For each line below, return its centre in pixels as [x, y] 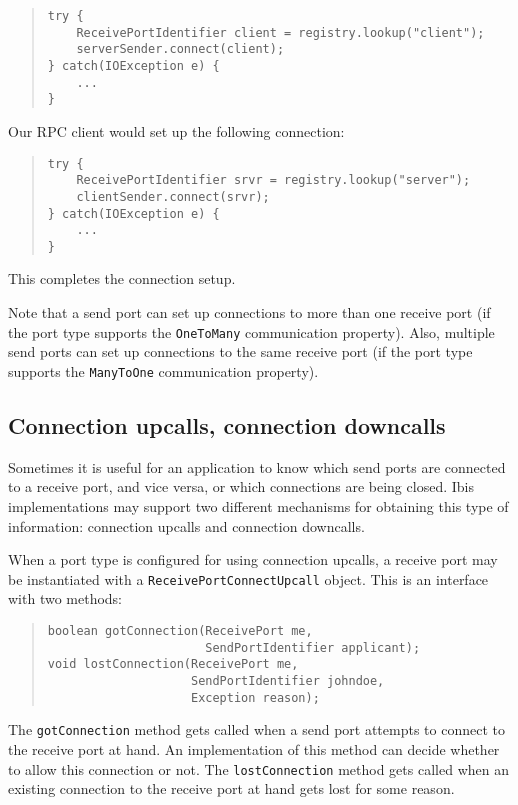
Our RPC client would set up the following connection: [176, 130]
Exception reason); [255, 697]
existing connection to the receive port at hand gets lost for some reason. [231, 788]
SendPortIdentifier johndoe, [287, 680]
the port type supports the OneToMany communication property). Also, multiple [251, 331]
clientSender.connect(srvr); [173, 196]
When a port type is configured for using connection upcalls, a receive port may [253, 559]
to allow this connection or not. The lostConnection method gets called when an [258, 768]
